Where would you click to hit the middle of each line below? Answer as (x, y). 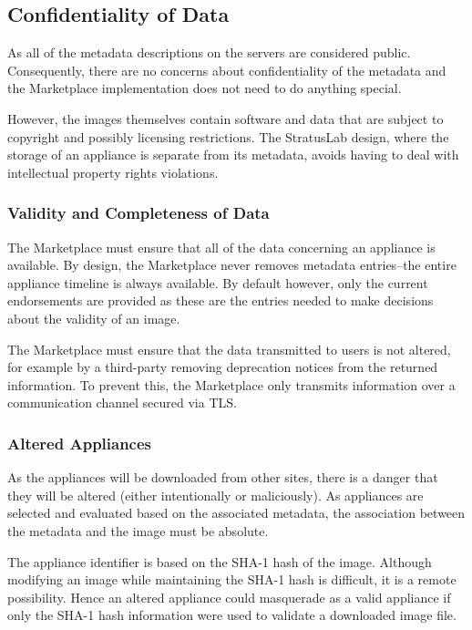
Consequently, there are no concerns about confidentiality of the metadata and (227, 70)
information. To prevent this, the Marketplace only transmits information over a (231, 384)
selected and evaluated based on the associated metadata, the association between (236, 513)
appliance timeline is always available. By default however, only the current (218, 282)
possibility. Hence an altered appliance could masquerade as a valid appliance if (229, 597)
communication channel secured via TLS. (122, 403)
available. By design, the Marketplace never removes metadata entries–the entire (232, 265)
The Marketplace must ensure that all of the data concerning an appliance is (221, 247)
